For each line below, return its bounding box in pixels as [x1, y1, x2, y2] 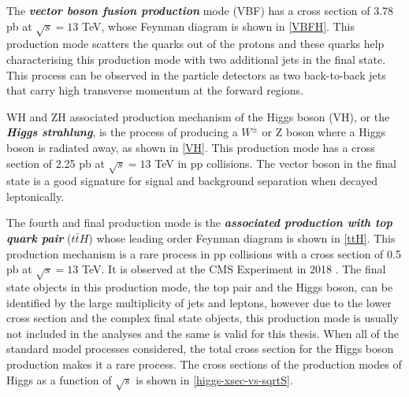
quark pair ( [6, 230, 72, 247]
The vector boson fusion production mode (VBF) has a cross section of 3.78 [6, 2, 394, 18]
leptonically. [6, 187, 65, 204]
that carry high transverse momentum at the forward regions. [6, 82, 303, 98]
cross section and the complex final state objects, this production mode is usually [6, 310, 399, 326]
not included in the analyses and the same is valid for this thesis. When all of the [6, 325, 399, 341]
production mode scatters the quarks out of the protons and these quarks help [6, 35, 385, 52]
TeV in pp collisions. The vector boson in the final [154, 154, 396, 171]
